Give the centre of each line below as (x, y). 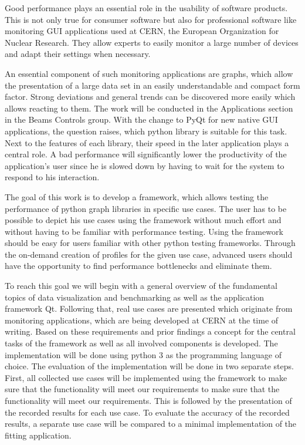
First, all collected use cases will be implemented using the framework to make (146, 377)
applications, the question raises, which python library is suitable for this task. (146, 131)
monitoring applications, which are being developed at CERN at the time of (142, 320)
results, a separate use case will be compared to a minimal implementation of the (151, 424)
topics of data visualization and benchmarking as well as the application (135, 297)
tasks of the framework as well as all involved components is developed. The (141, 343)
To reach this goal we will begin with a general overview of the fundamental (141, 286)
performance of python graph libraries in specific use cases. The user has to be (146, 208)
